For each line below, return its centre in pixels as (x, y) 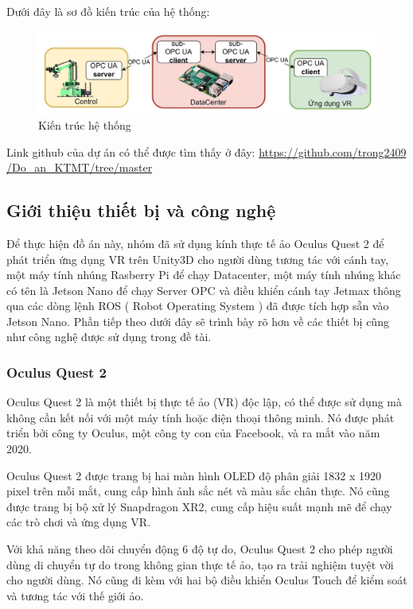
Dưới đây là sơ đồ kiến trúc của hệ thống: (108, 11)
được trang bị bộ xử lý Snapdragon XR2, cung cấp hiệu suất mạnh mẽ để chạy (199, 506)
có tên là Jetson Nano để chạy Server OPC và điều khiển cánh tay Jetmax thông (204, 290)
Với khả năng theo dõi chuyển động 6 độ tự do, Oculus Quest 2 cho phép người (200, 549)
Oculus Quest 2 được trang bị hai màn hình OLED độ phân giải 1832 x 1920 (194, 475)
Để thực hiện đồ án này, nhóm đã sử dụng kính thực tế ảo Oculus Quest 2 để (195, 243)
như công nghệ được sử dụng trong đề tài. (109, 337)
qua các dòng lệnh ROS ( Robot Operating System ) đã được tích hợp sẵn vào (198, 306)
